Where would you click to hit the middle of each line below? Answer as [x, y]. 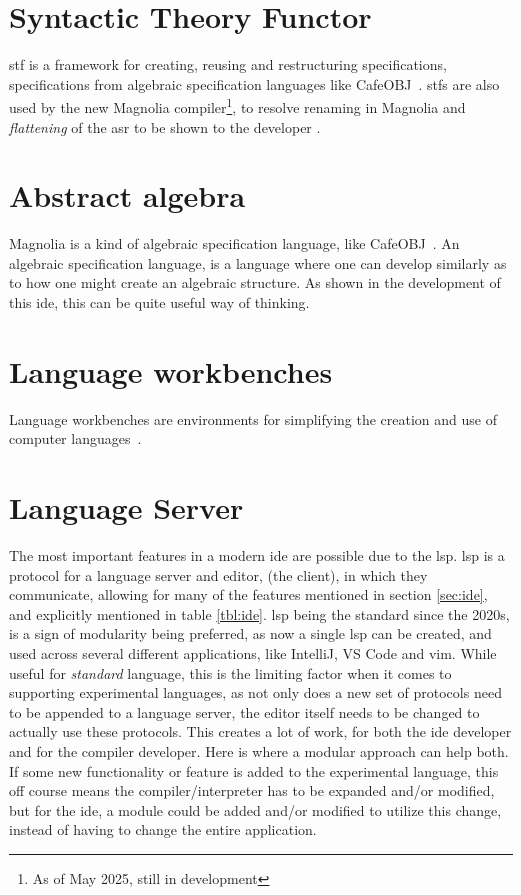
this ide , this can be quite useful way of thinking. [159, 302]
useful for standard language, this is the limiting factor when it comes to [230, 672]
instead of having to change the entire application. [163, 829]
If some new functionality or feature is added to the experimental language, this [254, 770]
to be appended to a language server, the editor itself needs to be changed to [244, 711]
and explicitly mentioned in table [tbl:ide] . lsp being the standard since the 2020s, [259, 613]
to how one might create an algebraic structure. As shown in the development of [255, 282]
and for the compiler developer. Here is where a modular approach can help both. [259, 751]
